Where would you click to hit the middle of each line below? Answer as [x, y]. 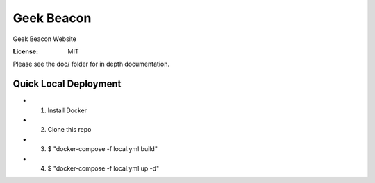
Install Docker [67, 110]
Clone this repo [69, 130]
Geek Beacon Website [44, 39]
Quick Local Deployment [67, 84]
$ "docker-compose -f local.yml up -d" [103, 168]
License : [25, 51]
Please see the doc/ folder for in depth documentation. [91, 64]
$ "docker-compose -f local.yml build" [102, 149]
